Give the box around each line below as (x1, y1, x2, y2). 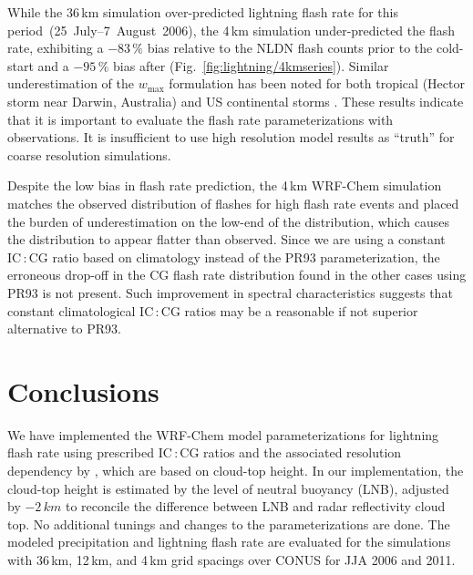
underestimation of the (7, 74, 134, 93)
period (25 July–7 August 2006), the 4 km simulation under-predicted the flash (7, 20, 455, 39)
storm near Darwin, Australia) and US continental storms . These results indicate (7, 91, 464, 110)
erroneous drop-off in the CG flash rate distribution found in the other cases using (7, 265, 467, 284)
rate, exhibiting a (7, 38, 104, 57)
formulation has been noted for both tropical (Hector (169, 74, 465, 93)
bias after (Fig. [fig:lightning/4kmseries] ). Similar (113, 56, 389, 75)
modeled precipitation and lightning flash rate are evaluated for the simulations (7, 532, 451, 551)
